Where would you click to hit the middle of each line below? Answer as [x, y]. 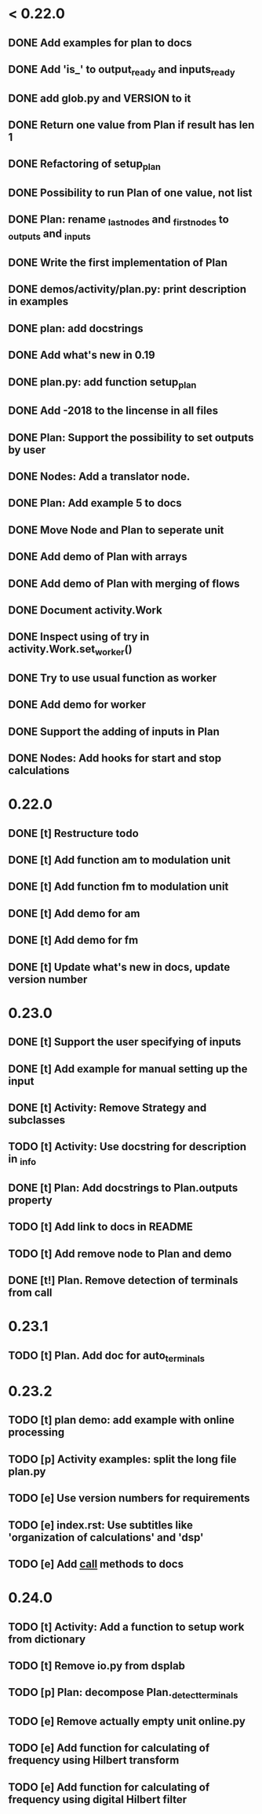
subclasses [37, 1120]
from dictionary [47, 1639]
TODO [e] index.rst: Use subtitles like [101, 1525]
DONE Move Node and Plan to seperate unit [116, 530]
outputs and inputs [50, 235]
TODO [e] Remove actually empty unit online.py [127, 1721]
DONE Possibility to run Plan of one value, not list [130, 192]
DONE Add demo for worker [77, 705]
